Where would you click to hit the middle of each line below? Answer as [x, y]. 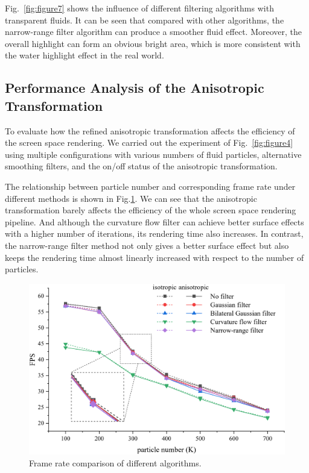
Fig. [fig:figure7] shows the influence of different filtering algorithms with [139, 8]
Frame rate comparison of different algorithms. [115, 462]
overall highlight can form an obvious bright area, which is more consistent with [153, 43]
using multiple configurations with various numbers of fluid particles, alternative [153, 154]
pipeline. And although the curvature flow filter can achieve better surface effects [154, 221]
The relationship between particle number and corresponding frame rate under [150, 186]
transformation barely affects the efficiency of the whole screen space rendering [151, 210]
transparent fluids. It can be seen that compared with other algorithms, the [145, 20]
